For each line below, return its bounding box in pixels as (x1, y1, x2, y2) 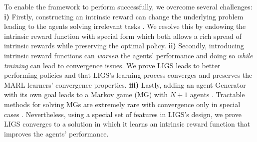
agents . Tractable (190, 89, 245, 100)
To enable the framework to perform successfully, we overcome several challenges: (4, 1, 253, 11)
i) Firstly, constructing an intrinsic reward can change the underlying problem (4, 11, 244, 21)
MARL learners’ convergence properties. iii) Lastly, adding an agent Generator (4, 79, 246, 90)
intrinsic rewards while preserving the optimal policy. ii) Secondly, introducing (4, 40, 244, 51)
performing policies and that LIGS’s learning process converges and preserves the (4, 70, 253, 80)
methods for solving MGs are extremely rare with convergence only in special (4, 99, 241, 109)
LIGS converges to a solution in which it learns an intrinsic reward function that (4, 119, 251, 129)
